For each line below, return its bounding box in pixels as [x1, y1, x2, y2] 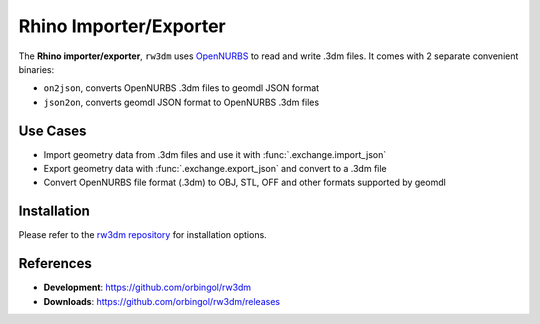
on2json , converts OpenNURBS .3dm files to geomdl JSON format [43, 82, 320, 94]
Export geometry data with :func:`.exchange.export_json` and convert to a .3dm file [43, 163, 387, 175]
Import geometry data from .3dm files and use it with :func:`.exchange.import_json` [43, 148, 387, 160]
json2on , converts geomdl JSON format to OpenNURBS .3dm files [43, 96, 320, 108]
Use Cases [18, 122, 87, 139]
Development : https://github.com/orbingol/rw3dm [43, 281, 252, 294]
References [18, 255, 92, 272]
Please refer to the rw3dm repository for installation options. [18, 229, 267, 241]
